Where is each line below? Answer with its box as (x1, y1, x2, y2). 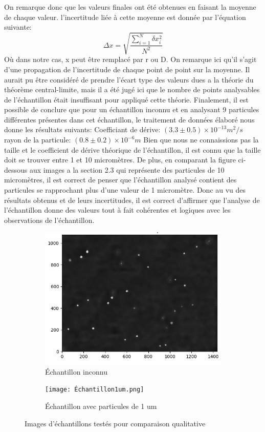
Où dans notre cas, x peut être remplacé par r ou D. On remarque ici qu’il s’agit (4, 54, 257, 65)
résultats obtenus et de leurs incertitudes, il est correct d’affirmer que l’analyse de (4, 194, 260, 205)
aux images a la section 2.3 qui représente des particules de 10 (29, 164, 225, 175)
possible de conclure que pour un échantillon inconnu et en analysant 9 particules (4, 104, 259, 115)
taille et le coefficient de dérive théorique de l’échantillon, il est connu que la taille (4, 144, 261, 155)
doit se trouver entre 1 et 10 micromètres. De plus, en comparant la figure (4, 154, 236, 165)
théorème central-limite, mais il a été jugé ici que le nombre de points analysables (4, 84, 260, 95)
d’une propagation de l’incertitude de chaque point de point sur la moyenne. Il (4, 64, 250, 74)
